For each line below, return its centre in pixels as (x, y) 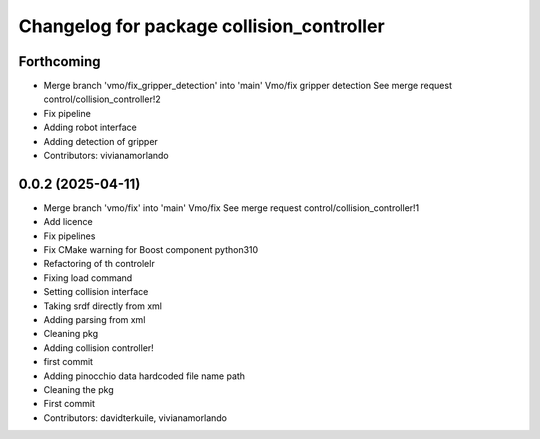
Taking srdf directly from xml (102, 306)
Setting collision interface (96, 292)
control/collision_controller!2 (102, 99)
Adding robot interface (90, 127)
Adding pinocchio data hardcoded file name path (144, 376)
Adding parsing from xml (94, 320)
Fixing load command (88, 277)
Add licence (68, 222)
